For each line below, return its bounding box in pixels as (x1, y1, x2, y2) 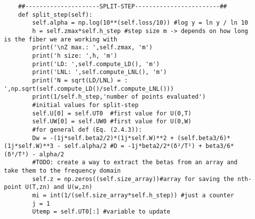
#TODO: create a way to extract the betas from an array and (32, 159, 238, 166)
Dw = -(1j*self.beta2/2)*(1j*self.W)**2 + (32, 134, 174, 142)
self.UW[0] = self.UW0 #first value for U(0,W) (32, 118, 192, 125)
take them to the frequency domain (4, 167, 121, 175)
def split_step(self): (18, 11, 92, 18)
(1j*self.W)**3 (4, 143, 54, 150)
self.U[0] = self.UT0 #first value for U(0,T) (32, 109, 192, 117)
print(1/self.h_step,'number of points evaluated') (32, 93, 206, 101)
